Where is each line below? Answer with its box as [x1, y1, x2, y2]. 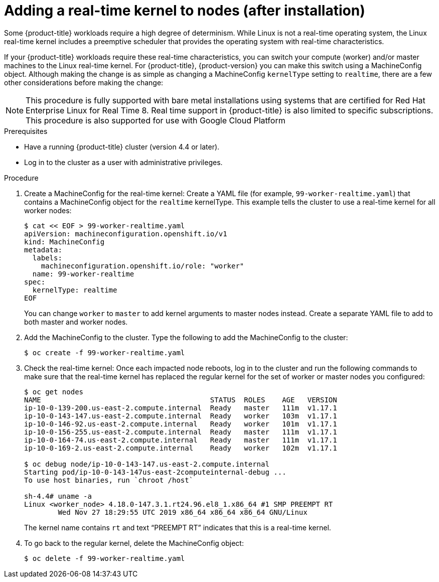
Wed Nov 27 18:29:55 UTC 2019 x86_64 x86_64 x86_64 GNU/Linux [58, 508, 308, 516]
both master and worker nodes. [24, 317, 128, 326]
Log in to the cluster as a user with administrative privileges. [24, 158, 223, 167]
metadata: [24, 245, 62, 254]
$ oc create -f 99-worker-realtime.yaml [24, 348, 185, 357]
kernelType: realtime [32, 285, 117, 294]
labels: [32, 253, 62, 262]
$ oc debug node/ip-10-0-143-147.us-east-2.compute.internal [24, 460, 269, 468]
